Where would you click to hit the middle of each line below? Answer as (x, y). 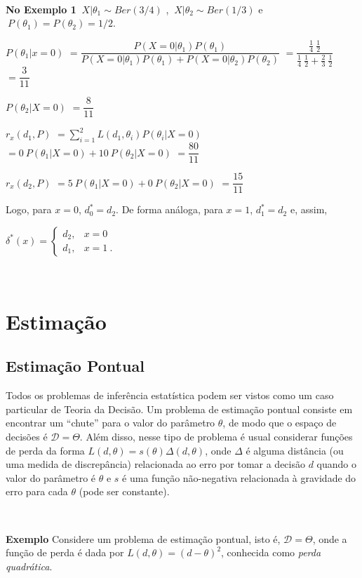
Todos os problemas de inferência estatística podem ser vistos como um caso (170, 395)
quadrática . (29, 566)
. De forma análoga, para (169, 209)
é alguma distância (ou (295, 450)
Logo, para (29, 209)
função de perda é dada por (65, 552)
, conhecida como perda (271, 552)
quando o (337, 464)
